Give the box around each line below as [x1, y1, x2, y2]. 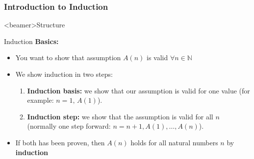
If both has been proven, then [15, 137, 105, 147]
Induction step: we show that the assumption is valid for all [27, 111, 213, 121]
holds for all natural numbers [130, 137, 218, 147]
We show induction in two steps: [15, 69, 113, 79]
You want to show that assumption [15, 52, 121, 63]
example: [27, 95, 54, 105]
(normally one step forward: [27, 121, 111, 131]
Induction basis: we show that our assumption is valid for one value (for [27, 85, 250, 95]
